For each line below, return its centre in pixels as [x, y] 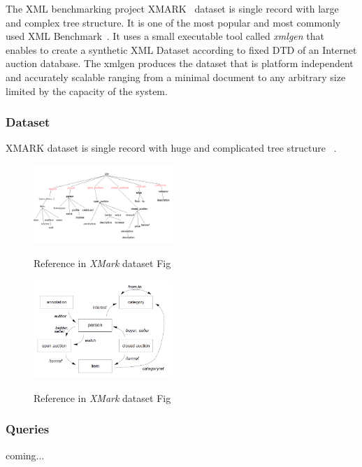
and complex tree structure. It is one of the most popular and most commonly [173, 22]
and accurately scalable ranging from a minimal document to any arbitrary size [176, 77]
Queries [28, 429]
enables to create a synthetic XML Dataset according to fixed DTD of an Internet [181, 49]
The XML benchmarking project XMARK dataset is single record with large [172, 8]
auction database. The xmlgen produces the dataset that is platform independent [180, 63]
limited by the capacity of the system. [87, 91]
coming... [25, 455]
